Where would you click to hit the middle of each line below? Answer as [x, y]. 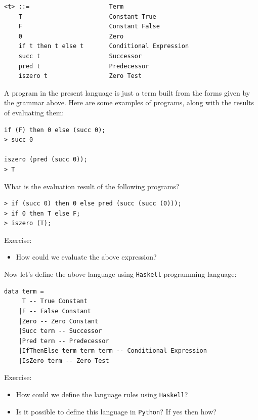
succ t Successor [80, 56]
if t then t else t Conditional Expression [104, 46]
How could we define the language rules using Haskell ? [102, 394]
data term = [24, 291]
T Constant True [87, 16]
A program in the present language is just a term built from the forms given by [127, 92]
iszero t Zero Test [80, 76]
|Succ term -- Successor [60, 331]
